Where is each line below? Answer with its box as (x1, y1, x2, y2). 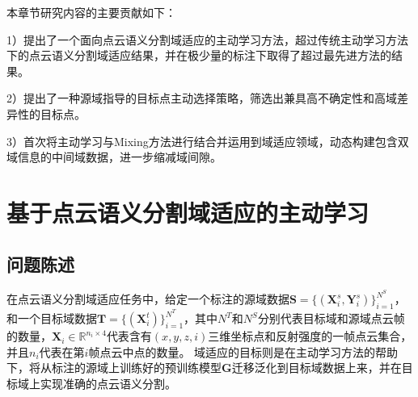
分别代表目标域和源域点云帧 (257, 310, 405, 327)
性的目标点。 (17, 105, 86, 122)
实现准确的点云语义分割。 (40, 375, 176, 392)
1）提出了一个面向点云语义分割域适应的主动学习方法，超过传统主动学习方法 (6, 31, 408, 48)
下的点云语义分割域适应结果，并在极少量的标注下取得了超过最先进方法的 (6, 47, 391, 64)
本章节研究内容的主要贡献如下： (6, 4, 176, 20)
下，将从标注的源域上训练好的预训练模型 (6, 359, 222, 376)
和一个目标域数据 (6, 310, 97, 327)
